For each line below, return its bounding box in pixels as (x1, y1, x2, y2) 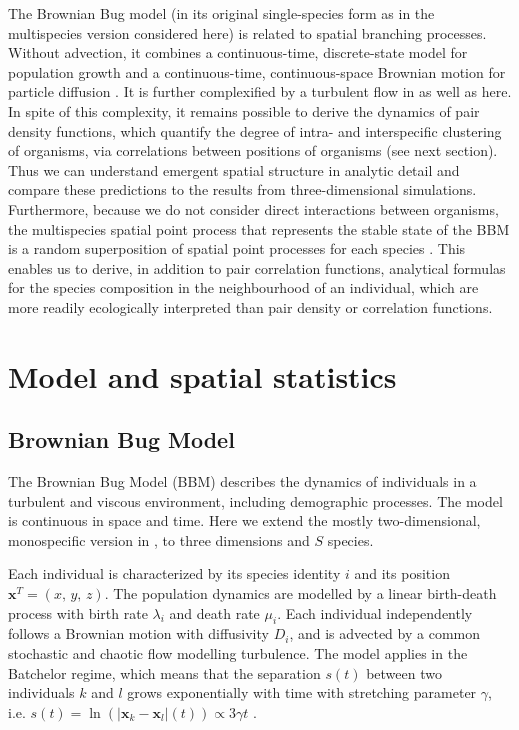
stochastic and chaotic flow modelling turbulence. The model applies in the (8, 643, 468, 664)
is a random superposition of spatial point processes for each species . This (8, 238, 466, 259)
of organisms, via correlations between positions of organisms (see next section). (8, 140, 498, 161)
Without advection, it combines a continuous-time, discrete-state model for (8, 42, 468, 63)
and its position (354, 563, 450, 584)
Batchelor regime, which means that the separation (8, 662, 321, 683)
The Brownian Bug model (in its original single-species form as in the (8, 3, 435, 23)
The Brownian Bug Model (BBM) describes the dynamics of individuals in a (8, 471, 477, 492)
